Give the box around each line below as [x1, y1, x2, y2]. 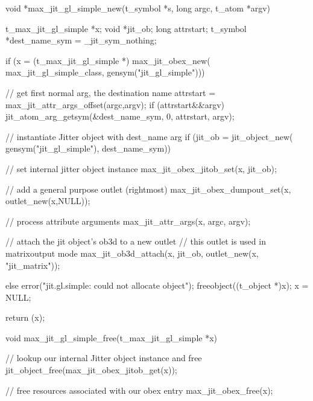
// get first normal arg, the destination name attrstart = [5, 86, 216, 98]
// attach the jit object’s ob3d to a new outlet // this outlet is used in [5, 235, 266, 248]
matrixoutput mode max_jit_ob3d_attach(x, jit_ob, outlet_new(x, [5, 246, 259, 259]
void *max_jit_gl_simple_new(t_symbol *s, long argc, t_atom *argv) [5, 2, 270, 14]
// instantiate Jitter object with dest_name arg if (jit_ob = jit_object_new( [5, 130, 293, 143]
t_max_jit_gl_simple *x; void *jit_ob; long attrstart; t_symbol [5, 22, 247, 34]
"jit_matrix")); [5, 258, 60, 271]
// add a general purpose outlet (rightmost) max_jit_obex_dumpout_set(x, [5, 182, 291, 195]
